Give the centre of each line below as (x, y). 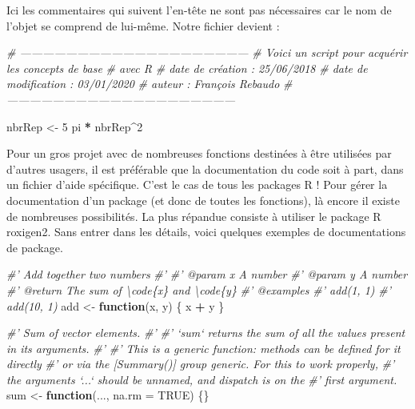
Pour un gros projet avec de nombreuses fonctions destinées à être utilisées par (199, 153)
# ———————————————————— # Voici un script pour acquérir (207, 52)
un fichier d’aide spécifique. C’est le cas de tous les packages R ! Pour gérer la (197, 184)
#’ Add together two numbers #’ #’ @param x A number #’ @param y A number (207, 274)
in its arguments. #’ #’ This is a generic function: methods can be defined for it (204, 348)
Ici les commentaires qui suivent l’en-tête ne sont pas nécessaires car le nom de (199, 10)
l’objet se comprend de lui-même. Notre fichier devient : (143, 25)
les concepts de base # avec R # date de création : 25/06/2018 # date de (187, 68)
